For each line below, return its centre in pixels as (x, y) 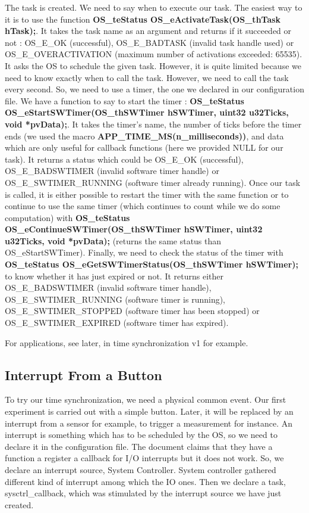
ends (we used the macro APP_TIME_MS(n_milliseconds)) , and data (144, 136)
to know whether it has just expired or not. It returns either (114, 276)
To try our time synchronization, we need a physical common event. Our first (146, 399)
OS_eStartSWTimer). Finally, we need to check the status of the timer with (144, 252)
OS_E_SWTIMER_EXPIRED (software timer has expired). (117, 323)
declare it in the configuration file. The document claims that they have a (139, 446)
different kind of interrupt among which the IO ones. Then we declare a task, (145, 481)
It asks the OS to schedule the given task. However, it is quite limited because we (153, 65)
